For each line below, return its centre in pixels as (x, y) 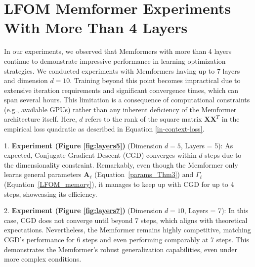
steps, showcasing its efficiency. (51, 194)
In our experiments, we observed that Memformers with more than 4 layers (118, 51)
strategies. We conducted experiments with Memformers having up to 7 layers (122, 70)
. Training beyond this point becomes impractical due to (155, 80)
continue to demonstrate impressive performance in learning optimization (115, 61)
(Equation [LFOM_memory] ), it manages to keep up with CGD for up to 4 (119, 184)
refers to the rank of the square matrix (144, 119)
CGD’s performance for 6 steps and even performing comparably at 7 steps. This (127, 239)
